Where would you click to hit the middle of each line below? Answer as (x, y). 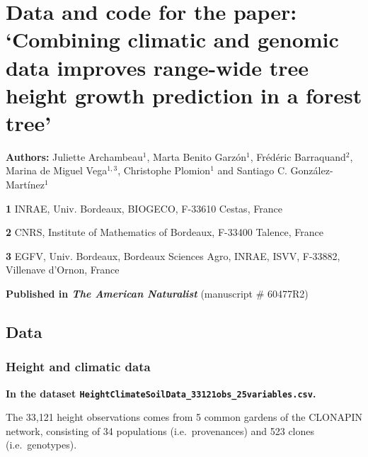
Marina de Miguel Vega (57, 170)
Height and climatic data (78, 367)
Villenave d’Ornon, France (63, 270)
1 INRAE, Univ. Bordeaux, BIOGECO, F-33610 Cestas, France (144, 208)
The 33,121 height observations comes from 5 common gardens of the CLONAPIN (184, 417)
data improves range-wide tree (157, 67)
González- (312, 170)
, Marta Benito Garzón (196, 156)
